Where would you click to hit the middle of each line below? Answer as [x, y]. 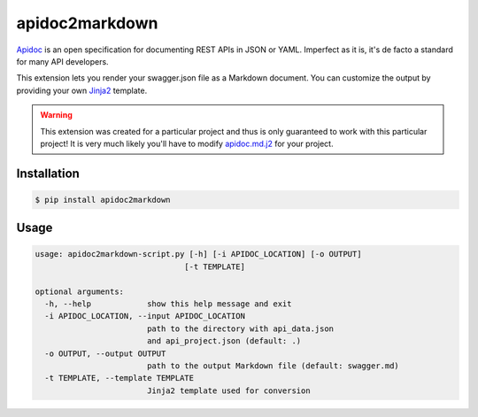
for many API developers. [63, 61]
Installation [48, 173]
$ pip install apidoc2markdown [103, 200]
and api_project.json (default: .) [224, 341]
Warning [56, 115]
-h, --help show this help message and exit [168, 304]
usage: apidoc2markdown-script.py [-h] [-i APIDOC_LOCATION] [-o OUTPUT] [198, 254]
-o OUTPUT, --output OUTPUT [105, 353]
